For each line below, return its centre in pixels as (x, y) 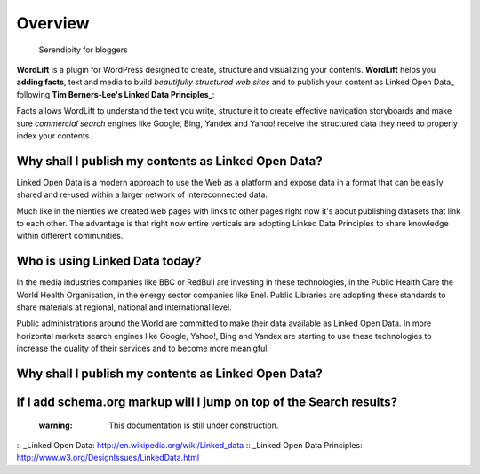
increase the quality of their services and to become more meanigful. (143, 348)
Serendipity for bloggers (83, 50)
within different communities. (70, 236)
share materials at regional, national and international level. (124, 307)
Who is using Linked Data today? (109, 261)
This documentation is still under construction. (194, 425)
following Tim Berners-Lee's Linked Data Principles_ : (116, 94)
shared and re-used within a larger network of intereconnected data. (142, 194)
